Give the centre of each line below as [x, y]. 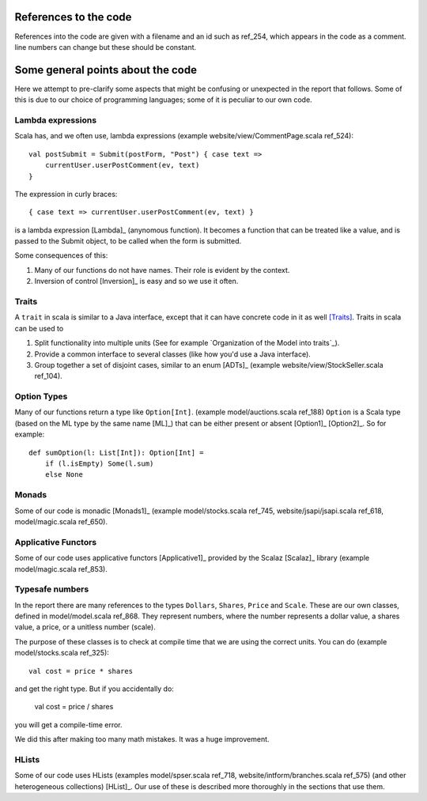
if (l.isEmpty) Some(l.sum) [99, 464]
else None [64, 475]
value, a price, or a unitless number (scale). [85, 627]
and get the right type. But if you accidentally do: [94, 689]
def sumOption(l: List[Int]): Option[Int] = [117, 452]
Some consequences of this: [61, 255]
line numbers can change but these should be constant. [106, 47]
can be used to [39, 328]
